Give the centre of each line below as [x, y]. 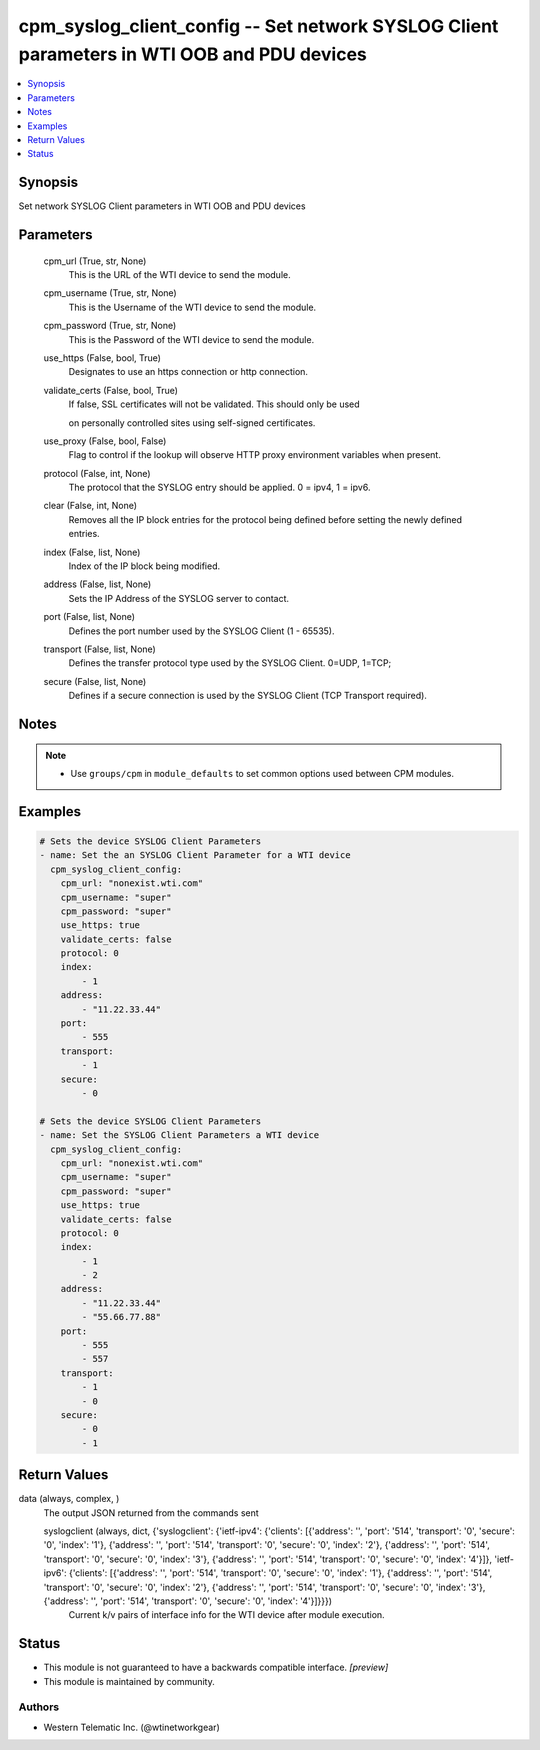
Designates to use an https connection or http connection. [188, 372]
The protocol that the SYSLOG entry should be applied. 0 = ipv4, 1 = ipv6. [219, 487]
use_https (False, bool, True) [102, 357]
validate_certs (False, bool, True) [111, 390]
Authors [39, 1707]
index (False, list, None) [92, 552]
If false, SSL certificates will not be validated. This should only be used [214, 404]
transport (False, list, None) [100, 649]
